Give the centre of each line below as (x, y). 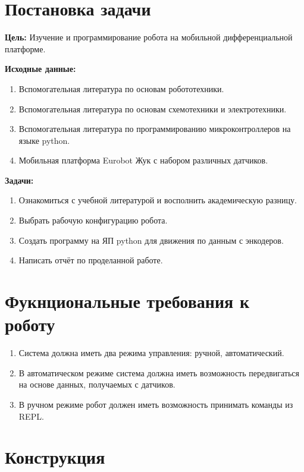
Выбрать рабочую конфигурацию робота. (93, 220)
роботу (30, 324)
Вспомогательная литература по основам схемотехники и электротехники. (153, 108)
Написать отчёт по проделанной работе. (91, 260)
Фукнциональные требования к (127, 301)
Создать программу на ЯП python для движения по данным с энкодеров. (151, 240)
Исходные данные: (40, 69)
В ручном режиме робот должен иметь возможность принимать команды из (156, 404)
